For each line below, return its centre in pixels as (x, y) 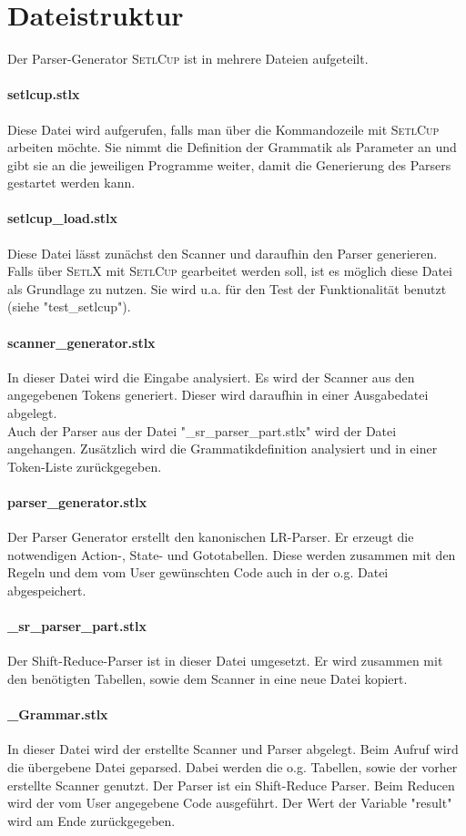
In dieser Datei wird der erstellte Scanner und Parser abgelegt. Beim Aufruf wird (233, 749)
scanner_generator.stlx (81, 342)
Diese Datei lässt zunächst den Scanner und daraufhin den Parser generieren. (223, 253)
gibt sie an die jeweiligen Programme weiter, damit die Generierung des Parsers (229, 164)
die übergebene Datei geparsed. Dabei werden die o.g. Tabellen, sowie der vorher (233, 766)
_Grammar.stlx (58, 714)
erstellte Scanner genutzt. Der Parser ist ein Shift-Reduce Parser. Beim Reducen (231, 785)
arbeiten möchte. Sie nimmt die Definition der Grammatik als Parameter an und (232, 147)
